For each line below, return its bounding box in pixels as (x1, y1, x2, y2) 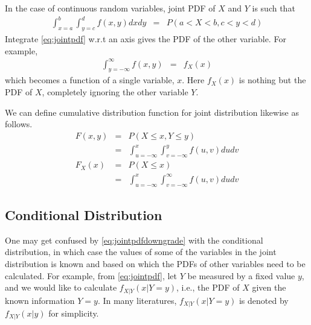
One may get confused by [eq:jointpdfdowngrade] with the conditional (5, 233, 263, 246)
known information (5, 294, 75, 306)
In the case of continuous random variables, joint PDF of (5, 2, 216, 14)
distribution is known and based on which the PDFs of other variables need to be (5, 257, 306, 270)
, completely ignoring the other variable (42, 86, 188, 98)
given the (252, 281, 286, 294)
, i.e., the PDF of (176, 281, 240, 294)
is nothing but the (239, 74, 306, 86)
